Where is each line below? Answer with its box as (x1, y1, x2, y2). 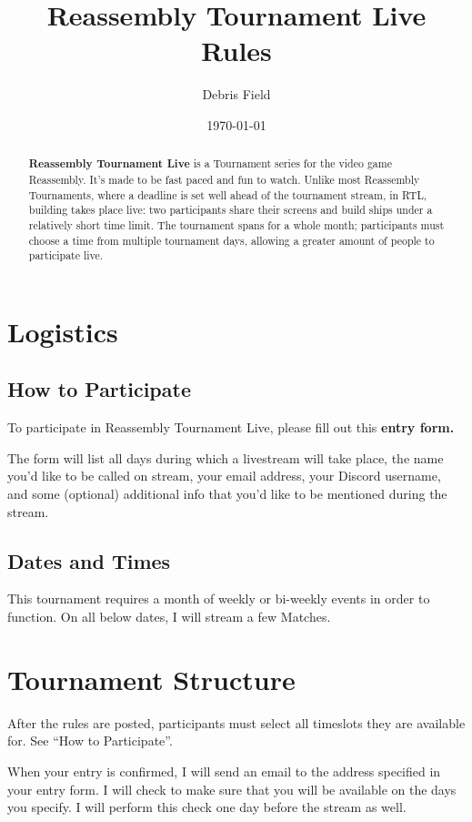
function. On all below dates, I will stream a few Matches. (7, 607, 331, 626)
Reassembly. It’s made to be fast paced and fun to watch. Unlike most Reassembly (28, 171, 420, 187)
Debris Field (202, 85, 271, 104)
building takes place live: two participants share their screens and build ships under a (28, 202, 433, 218)
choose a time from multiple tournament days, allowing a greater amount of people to (28, 232, 435, 248)
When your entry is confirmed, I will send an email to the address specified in (7, 761, 441, 780)
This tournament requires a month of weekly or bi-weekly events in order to (7, 589, 430, 608)
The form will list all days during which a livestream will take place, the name (7, 448, 444, 467)
